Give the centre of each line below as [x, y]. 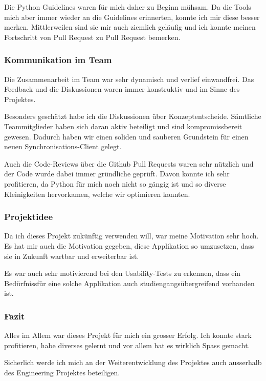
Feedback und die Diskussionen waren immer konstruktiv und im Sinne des [122, 89]
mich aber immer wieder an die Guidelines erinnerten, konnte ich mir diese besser [132, 17]
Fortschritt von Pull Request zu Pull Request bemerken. [92, 37]
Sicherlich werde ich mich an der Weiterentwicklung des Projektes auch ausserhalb [133, 362]
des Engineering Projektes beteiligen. [62, 372]
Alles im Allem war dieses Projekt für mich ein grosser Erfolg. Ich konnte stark [128, 335]
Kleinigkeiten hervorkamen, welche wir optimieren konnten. [97, 194]
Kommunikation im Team [58, 60]
